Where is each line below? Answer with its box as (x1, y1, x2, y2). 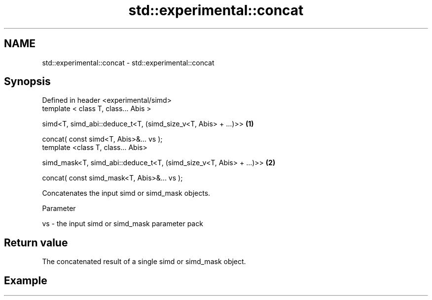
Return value (4, 236, 68, 249)
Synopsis (4, 75, 51, 88)
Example (4, 274, 47, 287)
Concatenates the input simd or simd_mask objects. (42, 189, 211, 198)
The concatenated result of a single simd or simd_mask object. (42, 257, 246, 266)
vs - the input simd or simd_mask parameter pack (42, 219, 203, 228)
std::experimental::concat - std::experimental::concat (42, 58, 215, 67)
